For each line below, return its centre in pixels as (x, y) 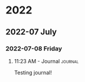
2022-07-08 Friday (34, 49)
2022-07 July (31, 32)
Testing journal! (33, 72)
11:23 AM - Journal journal (46, 61)
